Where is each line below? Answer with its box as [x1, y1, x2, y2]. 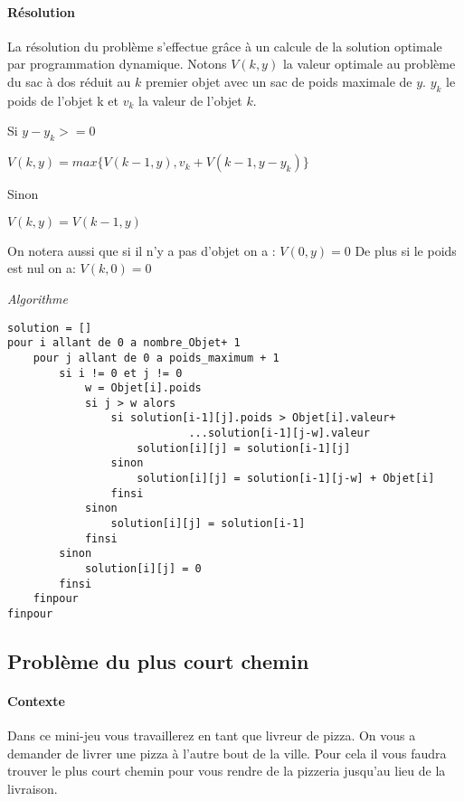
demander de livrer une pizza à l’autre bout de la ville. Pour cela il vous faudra [7, 743, 447, 762]
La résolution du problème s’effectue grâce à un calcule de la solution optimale [7, 36, 442, 55]
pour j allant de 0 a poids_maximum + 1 [33, 351, 279, 364]
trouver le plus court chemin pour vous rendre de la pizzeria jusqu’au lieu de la [7, 761, 446, 780]
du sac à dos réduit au [7, 71, 131, 90]
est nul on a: [7, 259, 76, 278]
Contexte [7, 692, 65, 711]
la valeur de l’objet [137, 90, 242, 109]
